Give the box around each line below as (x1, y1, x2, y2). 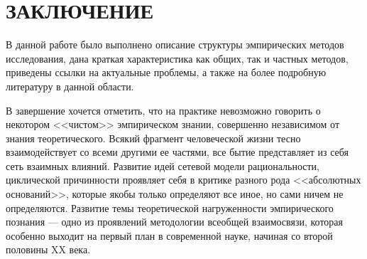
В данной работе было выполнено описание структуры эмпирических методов (6, 37, 344, 52)
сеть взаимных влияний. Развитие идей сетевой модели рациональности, (6, 158, 319, 173)
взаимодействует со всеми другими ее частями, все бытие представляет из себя (6, 144, 349, 159)
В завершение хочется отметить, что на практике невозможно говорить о (6, 102, 321, 117)
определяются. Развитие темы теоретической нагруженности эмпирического (6, 200, 334, 215)
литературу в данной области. (6, 78, 134, 93)
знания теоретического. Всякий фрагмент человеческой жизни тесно (6, 130, 301, 145)
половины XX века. (6, 242, 91, 257)
